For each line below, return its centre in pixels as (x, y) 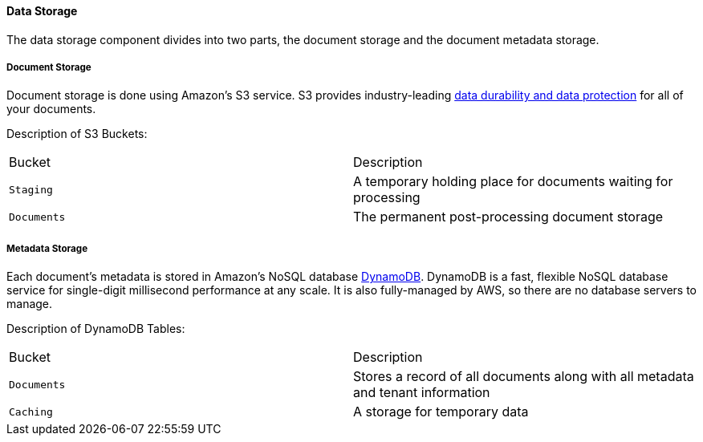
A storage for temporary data (441, 412)
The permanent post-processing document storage (508, 217)
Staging (31, 189)
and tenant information (422, 393)
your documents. (51, 109)
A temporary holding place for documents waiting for (513, 182)
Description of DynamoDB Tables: (96, 329)
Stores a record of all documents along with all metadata (524, 377)
